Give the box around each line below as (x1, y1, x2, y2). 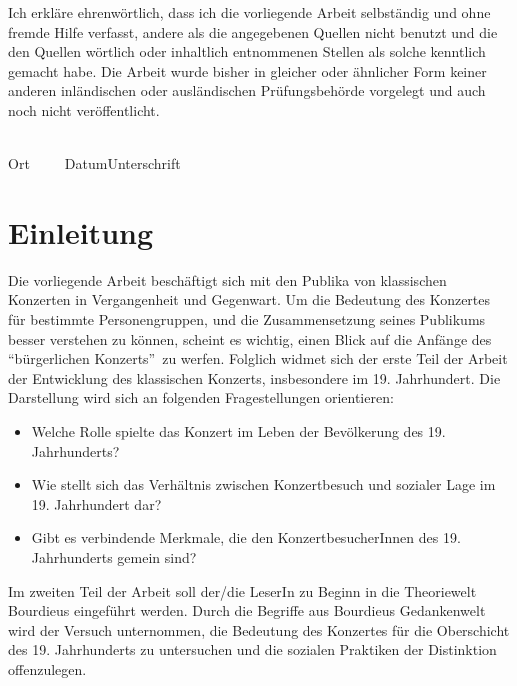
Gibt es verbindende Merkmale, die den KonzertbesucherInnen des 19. (31, 527, 461, 548)
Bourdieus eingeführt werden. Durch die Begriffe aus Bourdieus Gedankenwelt (8, 600, 486, 621)
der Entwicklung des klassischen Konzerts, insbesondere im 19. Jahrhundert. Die (8, 367, 501, 388)
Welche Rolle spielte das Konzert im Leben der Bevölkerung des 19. (31, 421, 446, 442)
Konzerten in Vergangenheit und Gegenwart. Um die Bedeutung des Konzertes (8, 289, 491, 310)
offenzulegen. (8, 658, 87, 679)
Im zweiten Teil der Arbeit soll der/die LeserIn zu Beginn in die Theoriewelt (8, 580, 477, 601)
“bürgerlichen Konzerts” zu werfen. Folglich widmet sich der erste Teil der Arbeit (8, 348, 508, 369)
